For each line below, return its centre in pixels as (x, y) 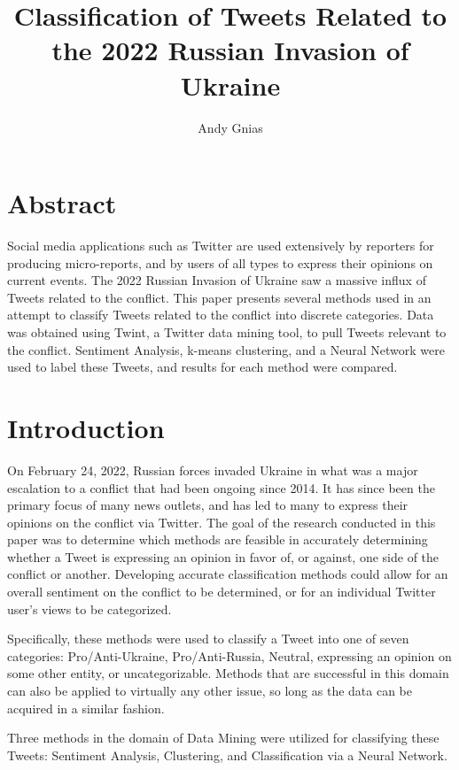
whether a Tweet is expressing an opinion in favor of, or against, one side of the (223, 556)
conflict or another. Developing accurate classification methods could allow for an (228, 574)
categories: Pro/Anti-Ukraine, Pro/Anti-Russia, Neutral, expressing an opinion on (229, 655)
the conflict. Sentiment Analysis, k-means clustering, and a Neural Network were (226, 349)
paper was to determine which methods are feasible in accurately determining (218, 539)
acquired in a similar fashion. (86, 708)
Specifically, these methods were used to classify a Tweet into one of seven (208, 639)
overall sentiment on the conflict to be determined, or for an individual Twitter (222, 592)
